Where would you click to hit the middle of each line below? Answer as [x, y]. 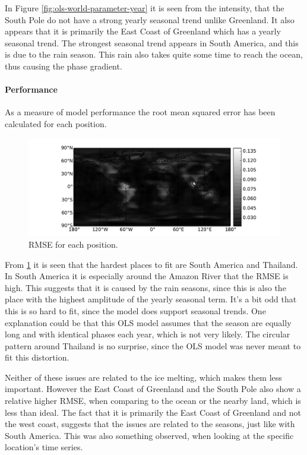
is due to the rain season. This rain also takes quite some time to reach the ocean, [154, 54]
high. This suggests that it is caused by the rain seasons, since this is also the [145, 287]
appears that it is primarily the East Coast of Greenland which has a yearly [143, 31]
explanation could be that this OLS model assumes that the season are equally [148, 322]
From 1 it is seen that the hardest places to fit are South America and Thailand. [151, 264]
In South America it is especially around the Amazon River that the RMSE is [147, 276]
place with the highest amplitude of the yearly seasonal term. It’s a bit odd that [151, 299]
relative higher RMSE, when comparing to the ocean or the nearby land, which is [153, 401]
